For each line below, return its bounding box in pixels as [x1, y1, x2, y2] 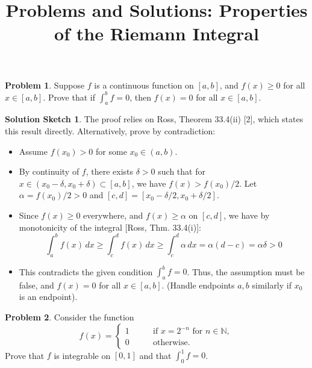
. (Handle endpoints [161, 278, 235, 291]
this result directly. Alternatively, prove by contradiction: [5, 125, 216, 137]
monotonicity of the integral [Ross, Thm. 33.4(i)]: [19, 220, 201, 233]
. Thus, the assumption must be [187, 265, 305, 277]
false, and [19, 278, 54, 291]
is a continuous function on [94, 78, 194, 91]
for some [96, 145, 127, 157]
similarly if [252, 278, 292, 291]
